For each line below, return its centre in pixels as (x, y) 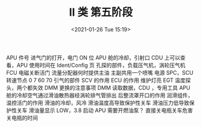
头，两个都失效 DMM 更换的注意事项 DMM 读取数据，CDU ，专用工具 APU (98, 87)
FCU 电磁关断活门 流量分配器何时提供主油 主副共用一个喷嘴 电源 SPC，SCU (100, 72)
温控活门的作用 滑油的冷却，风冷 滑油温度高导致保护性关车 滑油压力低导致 (98, 102)
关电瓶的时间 (22, 117)
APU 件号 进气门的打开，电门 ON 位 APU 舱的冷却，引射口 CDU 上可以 (93, 57)
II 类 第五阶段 (101, 12)
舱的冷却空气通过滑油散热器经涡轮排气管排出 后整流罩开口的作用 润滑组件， (100, 95)
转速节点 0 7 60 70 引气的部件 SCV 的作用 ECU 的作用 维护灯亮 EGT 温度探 (98, 80)
